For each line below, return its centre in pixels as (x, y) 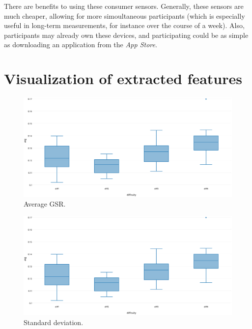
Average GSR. (45, 204)
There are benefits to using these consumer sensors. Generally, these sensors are (124, 6)
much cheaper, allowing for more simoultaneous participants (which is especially (125, 15)
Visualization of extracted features (123, 78)
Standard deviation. (54, 322)
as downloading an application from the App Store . (81, 45)
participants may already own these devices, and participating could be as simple (126, 35)
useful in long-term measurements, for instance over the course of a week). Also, (124, 25)
